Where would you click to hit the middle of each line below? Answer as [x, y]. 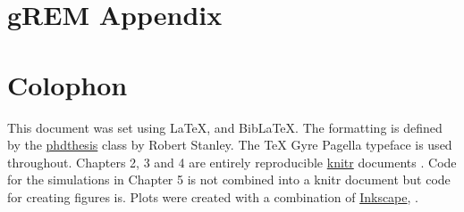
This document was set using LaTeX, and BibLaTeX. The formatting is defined [225, 127]
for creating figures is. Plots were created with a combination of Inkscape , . [213, 196]
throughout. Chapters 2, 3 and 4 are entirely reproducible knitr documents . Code [232, 162]
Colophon [67, 84]
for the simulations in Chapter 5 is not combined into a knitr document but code [229, 179]
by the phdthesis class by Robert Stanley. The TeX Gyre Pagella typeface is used [230, 145]
